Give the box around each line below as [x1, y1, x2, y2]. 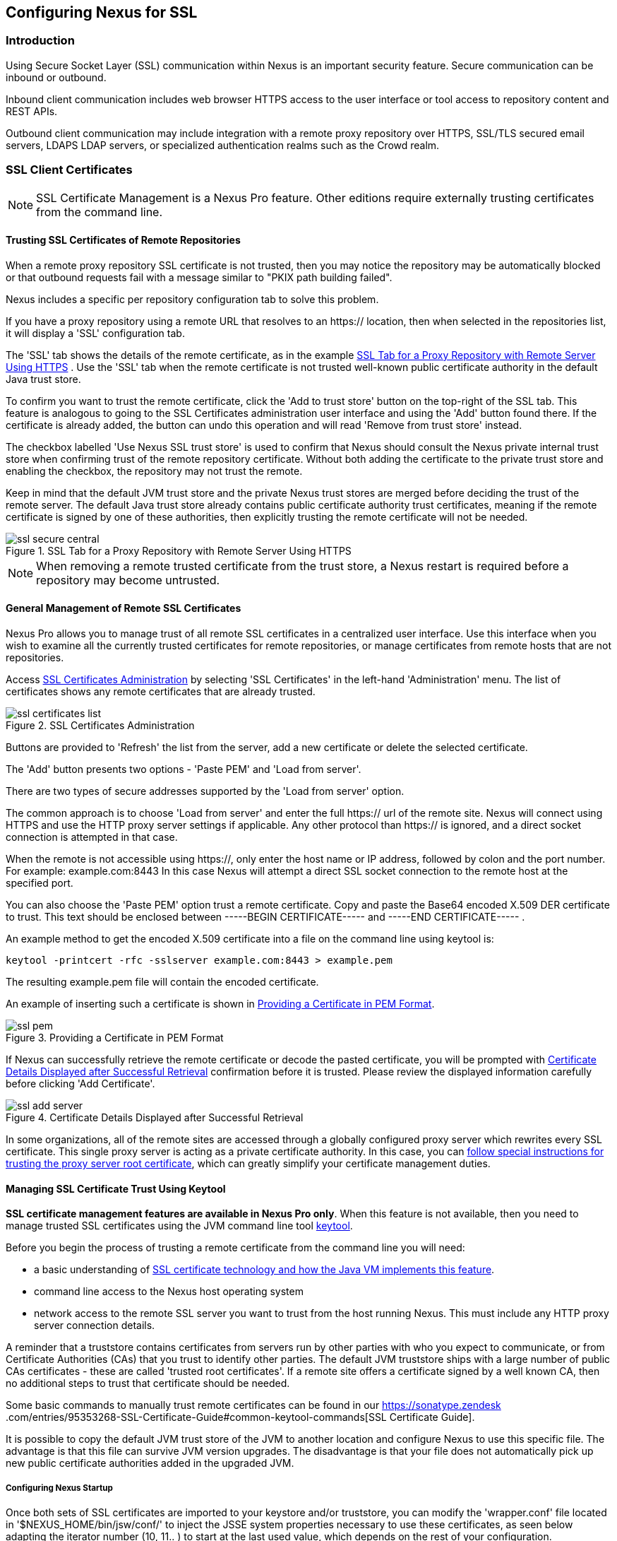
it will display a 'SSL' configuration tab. [6, 326, 185, 339]
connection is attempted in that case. [6, 830, 178, 843]
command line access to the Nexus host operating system [34, 1285, 304, 1298]
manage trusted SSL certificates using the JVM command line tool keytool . [6, 1220, 353, 1232]
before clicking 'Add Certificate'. [6, 1077, 155, 1090]
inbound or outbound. [6, 71, 107, 83]
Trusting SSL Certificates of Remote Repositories [6, 234, 241, 247]
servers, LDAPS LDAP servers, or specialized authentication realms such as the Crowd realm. [6, 138, 440, 151]
